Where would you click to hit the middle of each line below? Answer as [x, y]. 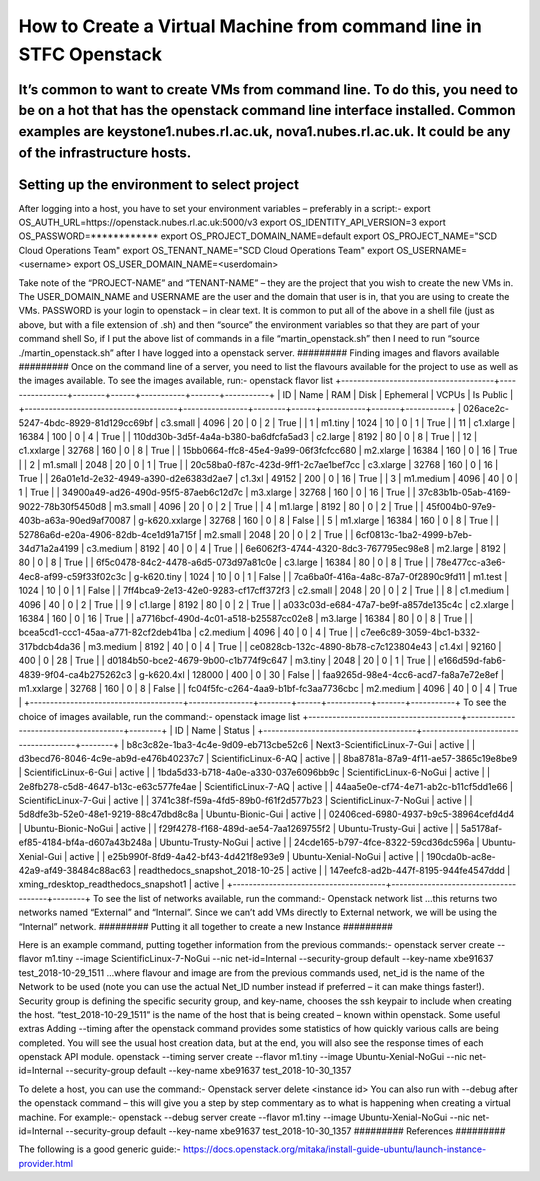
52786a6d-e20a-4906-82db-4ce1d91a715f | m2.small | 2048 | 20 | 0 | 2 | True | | [186, 534]
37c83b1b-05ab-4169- [464, 492]
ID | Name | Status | [215, 731]
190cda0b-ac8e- [461, 856]
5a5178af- [481, 828]
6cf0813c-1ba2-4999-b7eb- [414, 534]
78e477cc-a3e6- [470, 562]
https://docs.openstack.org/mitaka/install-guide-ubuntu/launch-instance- [334, 1149]
